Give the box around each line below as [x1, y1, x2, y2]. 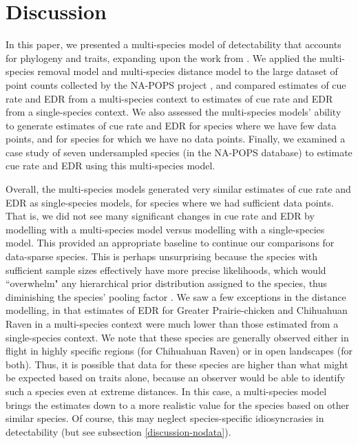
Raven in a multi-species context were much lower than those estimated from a [6, 317, 339, 330]
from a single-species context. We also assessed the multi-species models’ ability [6, 105, 341, 119]
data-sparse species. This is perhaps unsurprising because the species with [6, 249, 317, 264]
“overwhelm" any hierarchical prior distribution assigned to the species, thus [6, 276, 327, 290]
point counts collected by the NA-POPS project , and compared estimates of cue [6, 77, 346, 92]
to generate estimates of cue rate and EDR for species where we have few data [6, 118, 337, 132]
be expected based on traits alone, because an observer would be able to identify [6, 370, 346, 385]
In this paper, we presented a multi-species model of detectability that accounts [6, 37, 341, 52]
